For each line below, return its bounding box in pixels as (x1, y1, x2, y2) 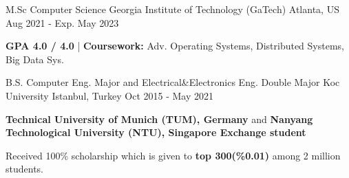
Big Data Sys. (6, 52, 64, 66)
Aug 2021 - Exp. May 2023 (6, 15, 119, 30)
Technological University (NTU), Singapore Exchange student (6, 125, 306, 140)
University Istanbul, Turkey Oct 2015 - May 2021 (6, 88, 214, 102)
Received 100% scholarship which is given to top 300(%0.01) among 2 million (6, 148, 341, 162)
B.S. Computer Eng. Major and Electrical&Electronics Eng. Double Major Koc (6, 75, 340, 89)
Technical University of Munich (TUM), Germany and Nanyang (6, 111, 313, 126)
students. (6, 162, 43, 176)
